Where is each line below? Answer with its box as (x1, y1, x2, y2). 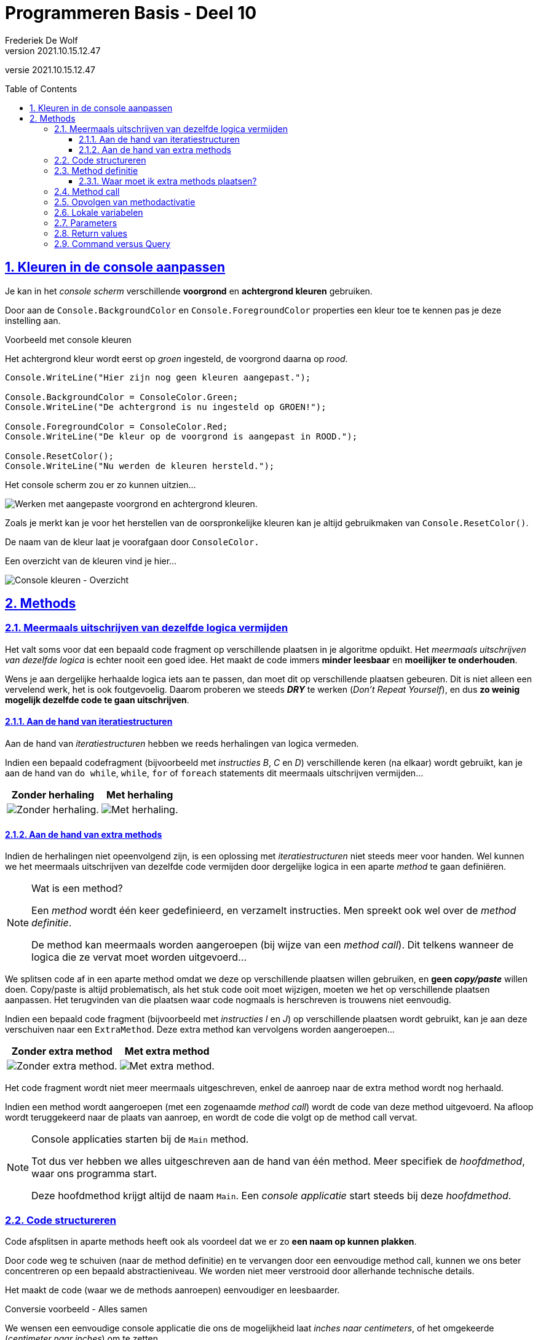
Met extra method (124, 1045, 210, 1058)
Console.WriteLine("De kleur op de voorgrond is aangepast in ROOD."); (5, 431, 358, 441)
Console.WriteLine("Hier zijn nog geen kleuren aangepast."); (5, 372, 311, 382)
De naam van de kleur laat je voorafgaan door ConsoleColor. (5, 536, 259, 547)
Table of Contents (5, 83, 77, 94)
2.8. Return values (54, 227, 127, 238)
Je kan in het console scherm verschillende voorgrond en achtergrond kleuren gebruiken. (5, 285, 373, 296)
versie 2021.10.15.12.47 (5, 64, 96, 75)
